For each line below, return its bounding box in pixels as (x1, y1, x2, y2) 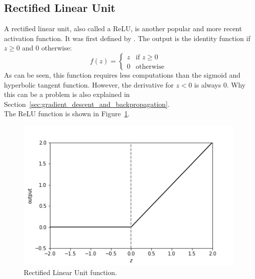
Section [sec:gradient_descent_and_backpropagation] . (4, 98, 170, 109)
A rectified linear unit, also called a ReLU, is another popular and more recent (4, 23, 242, 34)
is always (194, 79, 221, 90)
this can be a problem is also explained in (4, 89, 130, 99)
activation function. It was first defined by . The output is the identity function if (4, 33, 251, 43)
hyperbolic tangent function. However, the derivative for (4, 79, 174, 90)
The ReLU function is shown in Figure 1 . (4, 108, 130, 119)
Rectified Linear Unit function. (24, 267, 117, 278)
